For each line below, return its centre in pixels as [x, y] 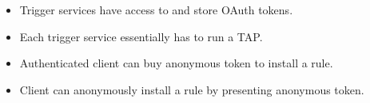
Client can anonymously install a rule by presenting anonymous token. [192, 89]
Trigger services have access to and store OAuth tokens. [156, 10]
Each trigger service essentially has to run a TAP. [141, 36]
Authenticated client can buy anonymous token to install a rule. [176, 63]
